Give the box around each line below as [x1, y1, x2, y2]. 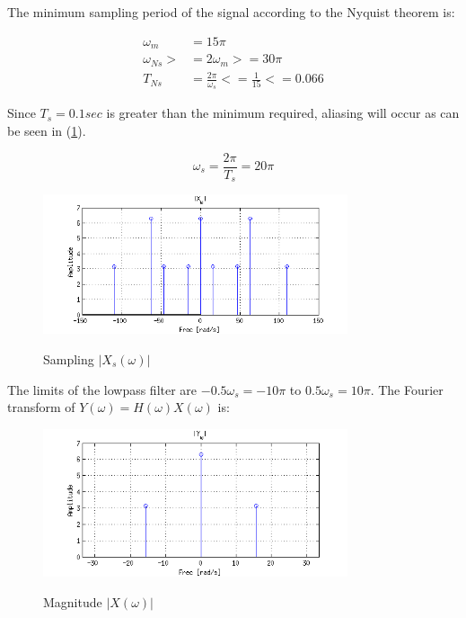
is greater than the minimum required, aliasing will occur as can [106, 103, 460, 122]
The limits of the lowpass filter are [7, 380, 198, 399]
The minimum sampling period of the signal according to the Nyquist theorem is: [7, 3, 455, 21]
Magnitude [43, 593, 102, 612]
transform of [7, 398, 75, 416]
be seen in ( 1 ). [7, 121, 86, 139]
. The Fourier [370, 380, 444, 399]
